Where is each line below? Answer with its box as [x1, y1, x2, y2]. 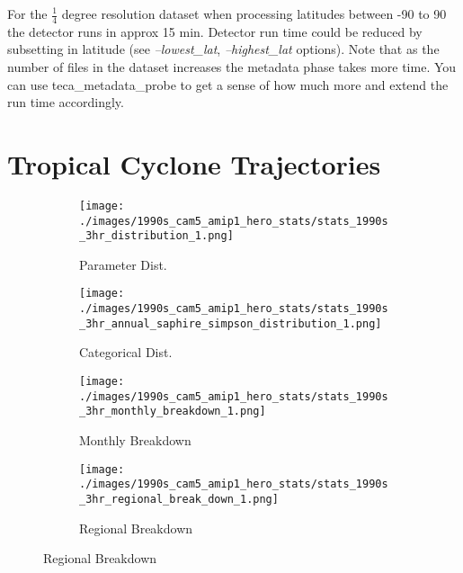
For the [7, 4, 48, 22]
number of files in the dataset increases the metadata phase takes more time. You [7, 58, 457, 76]
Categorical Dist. [79, 343, 173, 362]
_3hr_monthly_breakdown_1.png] [79, 405, 266, 418]
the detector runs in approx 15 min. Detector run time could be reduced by [7, 22, 423, 40]
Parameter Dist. [79, 255, 167, 273]
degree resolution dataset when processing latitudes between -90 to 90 [61, 4, 447, 22]
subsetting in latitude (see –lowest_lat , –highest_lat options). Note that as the [7, 40, 440, 58]
